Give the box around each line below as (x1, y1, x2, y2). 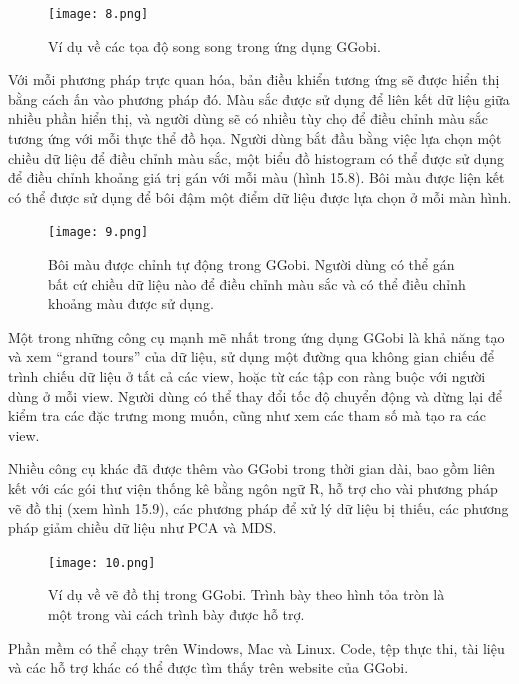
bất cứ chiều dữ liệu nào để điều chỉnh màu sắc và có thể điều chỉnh (48, 273, 466, 294)
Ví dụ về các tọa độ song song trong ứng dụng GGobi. (48, 35, 381, 56)
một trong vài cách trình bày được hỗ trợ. (48, 604, 305, 625)
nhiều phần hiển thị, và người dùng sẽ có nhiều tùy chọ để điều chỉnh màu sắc (8, 108, 489, 129)
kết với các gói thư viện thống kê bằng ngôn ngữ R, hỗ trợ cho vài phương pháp (8, 478, 498, 498)
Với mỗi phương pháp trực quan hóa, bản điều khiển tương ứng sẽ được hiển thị (8, 69, 500, 90)
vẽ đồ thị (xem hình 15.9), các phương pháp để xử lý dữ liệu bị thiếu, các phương (8, 497, 509, 518)
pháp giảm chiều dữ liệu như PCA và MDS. (8, 517, 277, 538)
